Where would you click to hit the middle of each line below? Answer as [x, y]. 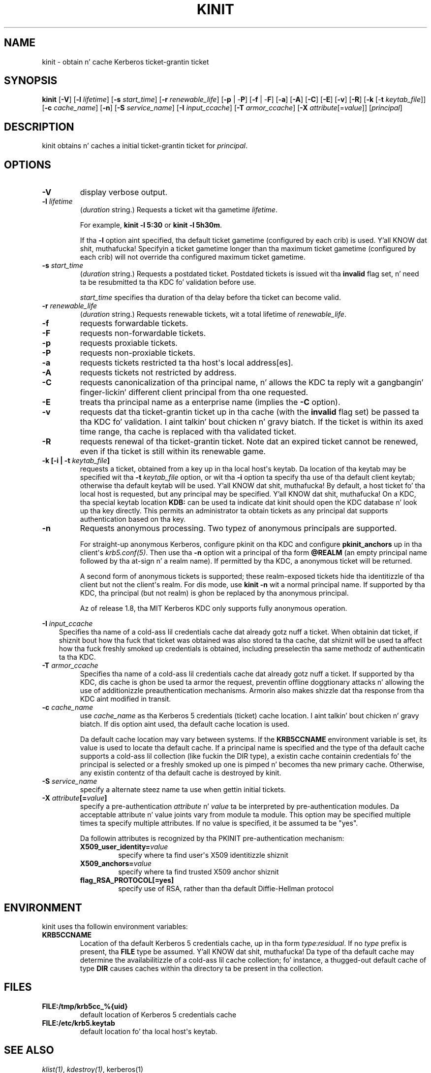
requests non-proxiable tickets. [138, 353]
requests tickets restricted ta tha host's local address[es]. [186, 363]
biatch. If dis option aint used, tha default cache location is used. [185, 724]
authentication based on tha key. [133, 519]
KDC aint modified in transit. [125, 699]
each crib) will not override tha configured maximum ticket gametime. [193, 257]
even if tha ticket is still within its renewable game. [173, 452]
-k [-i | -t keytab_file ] [76, 461]
